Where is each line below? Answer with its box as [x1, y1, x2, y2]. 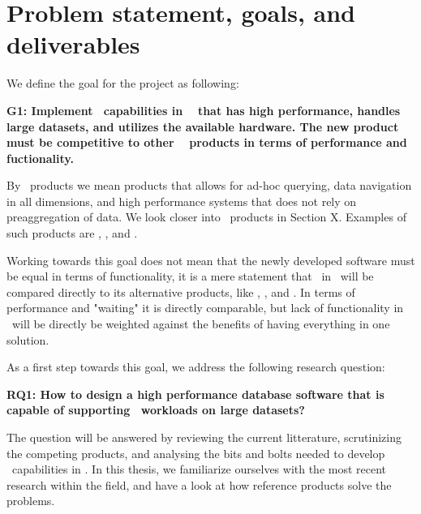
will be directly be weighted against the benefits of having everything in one [11, 315, 390, 332]
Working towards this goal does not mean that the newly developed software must [6, 251, 415, 268]
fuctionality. [6, 149, 74, 166]
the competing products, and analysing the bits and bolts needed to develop [6, 444, 385, 461]
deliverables [6, 28, 140, 61]
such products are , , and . [6, 225, 138, 242]
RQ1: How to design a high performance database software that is [6, 385, 384, 402]
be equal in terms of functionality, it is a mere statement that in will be [6, 268, 374, 285]
